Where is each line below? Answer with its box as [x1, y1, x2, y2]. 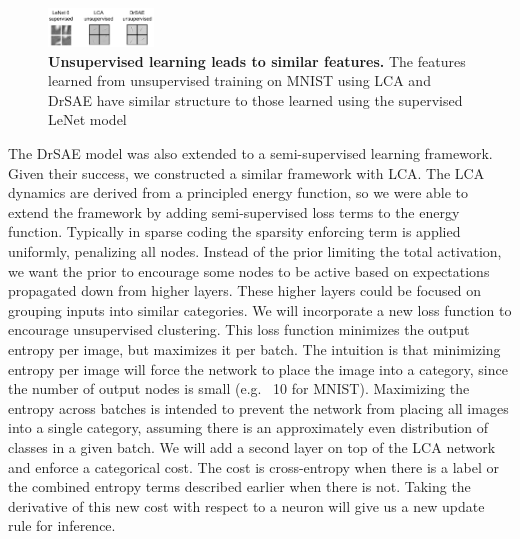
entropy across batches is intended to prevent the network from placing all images [8, 397, 509, 418]
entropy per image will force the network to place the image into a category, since [8, 358, 508, 379]
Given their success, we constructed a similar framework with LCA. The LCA [8, 162, 485, 183]
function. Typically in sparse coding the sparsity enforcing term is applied [8, 221, 461, 242]
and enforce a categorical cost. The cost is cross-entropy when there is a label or [8, 456, 500, 477]
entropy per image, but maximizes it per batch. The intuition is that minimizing [8, 338, 501, 359]
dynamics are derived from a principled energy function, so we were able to [8, 182, 469, 203]
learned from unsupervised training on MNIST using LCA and [48, 70, 431, 91]
